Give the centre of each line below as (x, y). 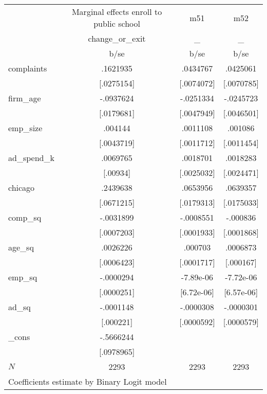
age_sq (21, 247)
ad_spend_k (31, 158)
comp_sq (25, 217)
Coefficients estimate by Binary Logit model (88, 381)
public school (117, 23)
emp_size (25, 128)
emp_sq (23, 277)
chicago (22, 187)
